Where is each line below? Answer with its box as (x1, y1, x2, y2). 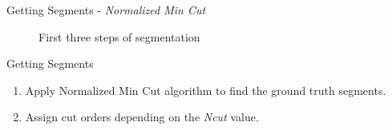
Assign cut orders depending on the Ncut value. (25, 108, 259, 125)
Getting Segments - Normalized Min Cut (6, 2, 206, 18)
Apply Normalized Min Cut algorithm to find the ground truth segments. (25, 81, 386, 98)
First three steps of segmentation (38, 28, 200, 45)
